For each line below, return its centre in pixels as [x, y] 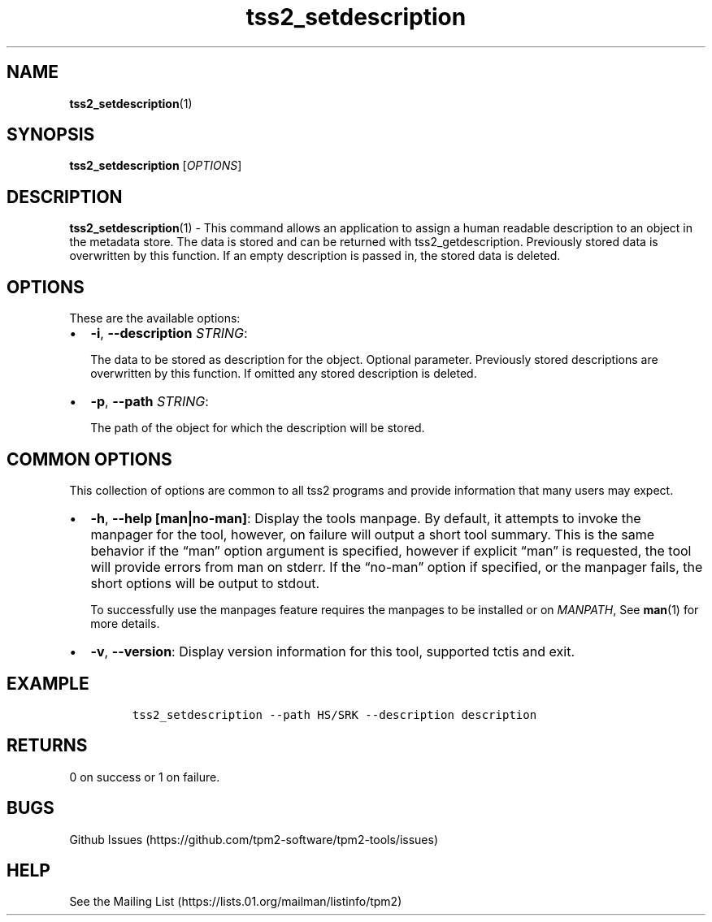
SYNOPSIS [51, 135]
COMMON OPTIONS [89, 459]
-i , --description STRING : [169, 333]
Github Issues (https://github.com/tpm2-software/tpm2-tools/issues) [254, 839]
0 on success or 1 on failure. [145, 777]
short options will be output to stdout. [205, 583]
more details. [125, 623]
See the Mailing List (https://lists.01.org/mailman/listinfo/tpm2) [236, 902]
